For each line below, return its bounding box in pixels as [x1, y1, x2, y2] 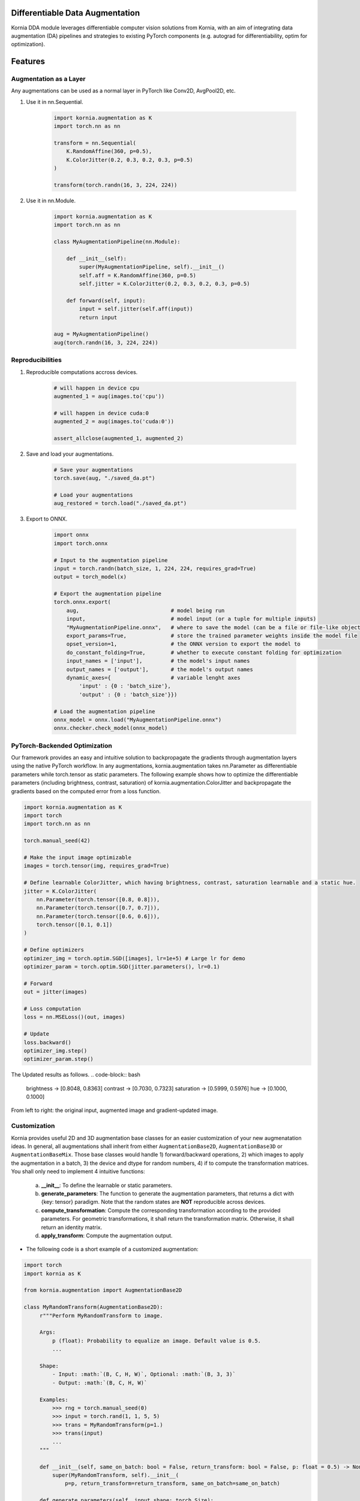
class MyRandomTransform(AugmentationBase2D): [23, 1303, 163, 1311]
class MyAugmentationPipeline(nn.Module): [53, 238, 181, 246]
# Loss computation [23, 1005, 81, 1012]
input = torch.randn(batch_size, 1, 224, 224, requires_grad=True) [53, 565, 257, 572]
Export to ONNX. [26, 515, 68, 522]
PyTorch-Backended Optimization [11, 741, 112, 750]
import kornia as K [23, 1270, 81, 1277]
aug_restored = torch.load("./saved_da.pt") [53, 500, 187, 507]
